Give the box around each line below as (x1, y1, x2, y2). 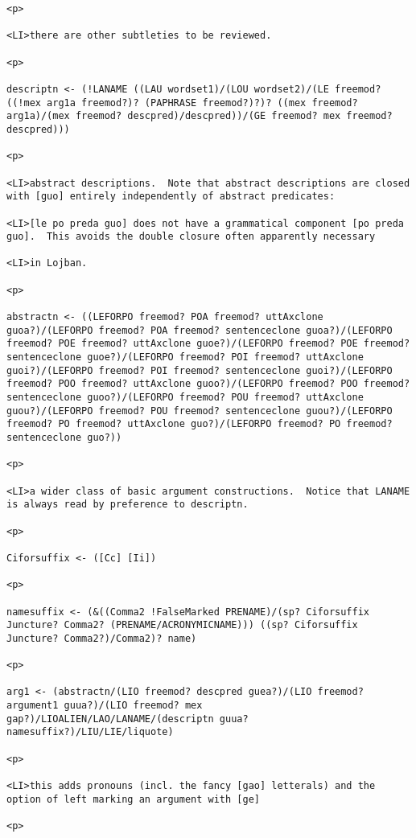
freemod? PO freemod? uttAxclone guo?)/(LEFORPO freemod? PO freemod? (6, 418, 393, 430)
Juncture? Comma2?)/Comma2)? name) (6, 632, 197, 644)
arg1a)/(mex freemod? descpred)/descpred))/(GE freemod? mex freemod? (6, 110, 393, 122)
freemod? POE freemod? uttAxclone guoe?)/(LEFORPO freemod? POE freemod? (6, 338, 410, 350)
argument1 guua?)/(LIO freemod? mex (6, 700, 203, 712)
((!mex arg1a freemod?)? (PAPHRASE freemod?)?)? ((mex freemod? (6, 97, 358, 109)
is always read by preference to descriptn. (6, 499, 249, 511)
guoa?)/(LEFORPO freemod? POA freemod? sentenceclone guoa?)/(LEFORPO (6, 324, 393, 336)
